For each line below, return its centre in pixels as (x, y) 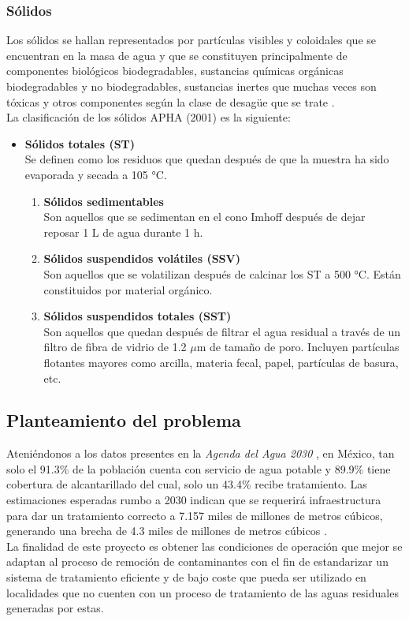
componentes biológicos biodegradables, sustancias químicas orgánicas (175, 71)
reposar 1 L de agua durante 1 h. (123, 232)
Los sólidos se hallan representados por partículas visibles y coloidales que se (191, 40)
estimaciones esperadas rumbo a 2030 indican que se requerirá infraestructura (194, 500)
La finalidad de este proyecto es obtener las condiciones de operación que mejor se (204, 546)
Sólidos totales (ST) (80, 143)
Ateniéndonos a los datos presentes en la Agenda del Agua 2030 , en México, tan (201, 453)
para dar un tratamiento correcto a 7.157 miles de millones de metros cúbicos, (195, 515)
